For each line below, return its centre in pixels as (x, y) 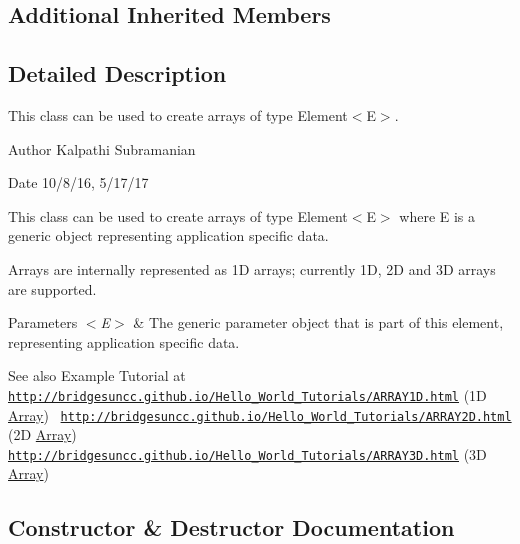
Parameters (43, 322)
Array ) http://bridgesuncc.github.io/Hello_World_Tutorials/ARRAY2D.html (260, 414)
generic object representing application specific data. (168, 235)
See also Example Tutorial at (97, 375)
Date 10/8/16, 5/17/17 (78, 182)
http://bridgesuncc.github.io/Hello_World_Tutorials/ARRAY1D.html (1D (247, 394)
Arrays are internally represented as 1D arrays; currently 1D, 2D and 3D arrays (252, 268)
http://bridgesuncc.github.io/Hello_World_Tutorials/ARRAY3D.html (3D (247, 453)
